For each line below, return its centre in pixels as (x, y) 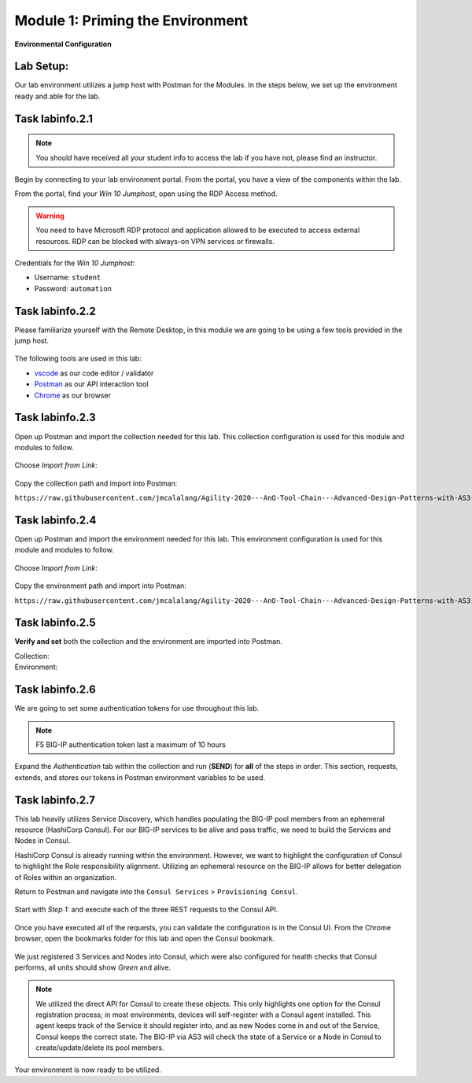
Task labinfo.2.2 (55, 311)
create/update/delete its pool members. (100, 1048)
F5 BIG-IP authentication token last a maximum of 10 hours (131, 745)
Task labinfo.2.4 (55, 520)
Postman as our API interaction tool (91, 384)
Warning (50, 216)
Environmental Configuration (63, 44)
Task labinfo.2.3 (55, 418)
